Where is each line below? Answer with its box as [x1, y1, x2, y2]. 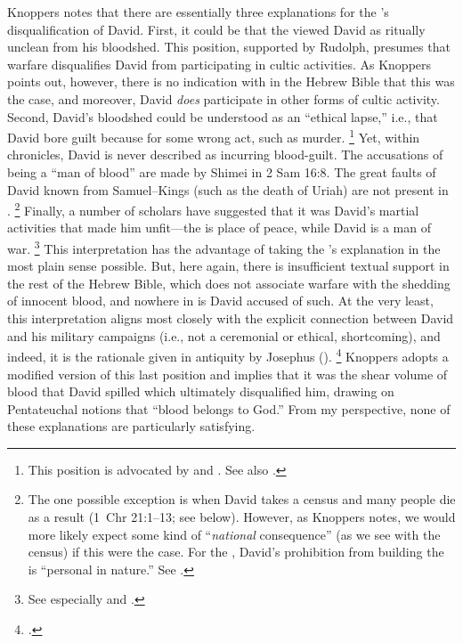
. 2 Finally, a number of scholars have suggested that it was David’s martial [7, 199, 419, 219]
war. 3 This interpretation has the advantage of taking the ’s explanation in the [7, 237, 441, 257]
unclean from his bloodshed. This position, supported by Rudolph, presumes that [7, 37, 451, 56]
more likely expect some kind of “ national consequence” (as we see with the [28, 525, 441, 543]
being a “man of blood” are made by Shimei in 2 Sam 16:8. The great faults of [7, 163, 436, 181]
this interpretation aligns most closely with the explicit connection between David [7, 309, 454, 328]
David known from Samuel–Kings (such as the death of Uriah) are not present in [7, 180, 449, 199]
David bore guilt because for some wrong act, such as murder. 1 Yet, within [7, 126, 420, 146]
